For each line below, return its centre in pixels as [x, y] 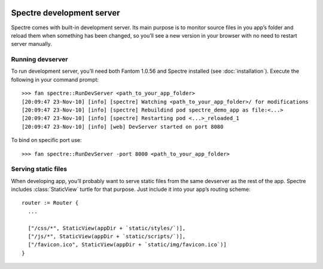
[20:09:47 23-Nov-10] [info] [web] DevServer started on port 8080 [123, 126]
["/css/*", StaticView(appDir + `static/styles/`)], [107, 228]
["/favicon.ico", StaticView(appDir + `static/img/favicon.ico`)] [127, 245]
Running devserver [39, 60]
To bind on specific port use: [46, 140]
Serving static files [39, 169]
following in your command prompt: [55, 79]
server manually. [31, 44]
